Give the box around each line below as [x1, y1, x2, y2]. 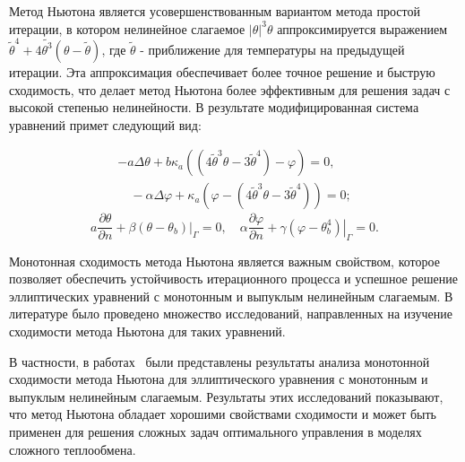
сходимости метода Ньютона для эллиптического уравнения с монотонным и [9, 370, 428, 388]
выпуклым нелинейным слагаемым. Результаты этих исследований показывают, [9, 387, 443, 405]
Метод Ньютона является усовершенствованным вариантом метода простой [9, 2, 420, 20]
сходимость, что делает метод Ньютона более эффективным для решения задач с [9, 80, 451, 99]
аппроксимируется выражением [277, 19, 448, 38]
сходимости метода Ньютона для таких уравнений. [9, 321, 286, 340]
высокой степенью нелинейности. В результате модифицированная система [9, 98, 419, 117]
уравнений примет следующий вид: [9, 115, 202, 134]
